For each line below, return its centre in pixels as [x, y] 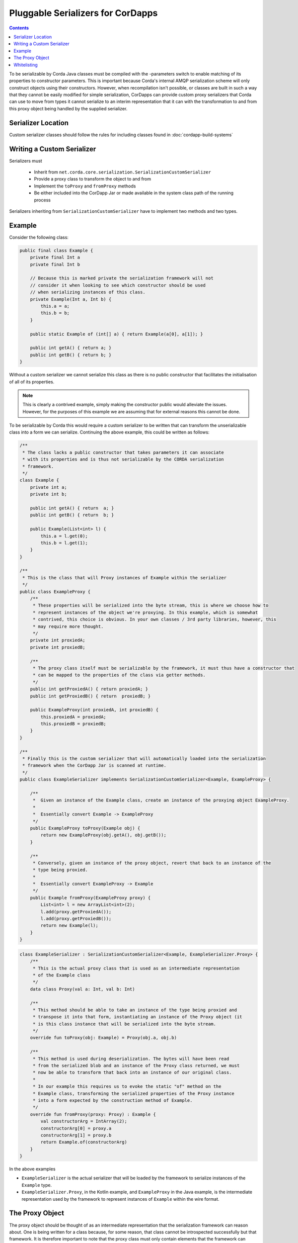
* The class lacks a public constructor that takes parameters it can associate [123, 452]
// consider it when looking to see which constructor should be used [118, 285]
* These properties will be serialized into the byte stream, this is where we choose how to [150, 606]
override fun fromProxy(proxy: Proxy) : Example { [93, 1114]
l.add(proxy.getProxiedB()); [76, 919]
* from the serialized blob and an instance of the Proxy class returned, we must [136, 1066]
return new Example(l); [70, 926]
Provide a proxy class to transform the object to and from [93, 179]
